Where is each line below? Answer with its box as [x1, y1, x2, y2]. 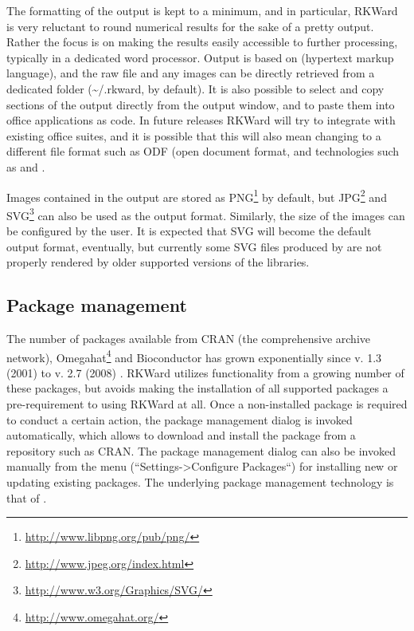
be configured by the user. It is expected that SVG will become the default [6, 223, 372, 239]
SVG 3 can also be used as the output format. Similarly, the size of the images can [6, 204, 405, 223]
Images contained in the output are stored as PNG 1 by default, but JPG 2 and [6, 186, 387, 205]
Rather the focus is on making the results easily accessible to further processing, [6, 34, 398, 50]
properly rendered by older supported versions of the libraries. [6, 254, 310, 270]
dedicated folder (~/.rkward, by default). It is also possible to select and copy [6, 80, 385, 97]
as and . [6, 158, 45, 175]
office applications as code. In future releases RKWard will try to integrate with [6, 112, 396, 128]
